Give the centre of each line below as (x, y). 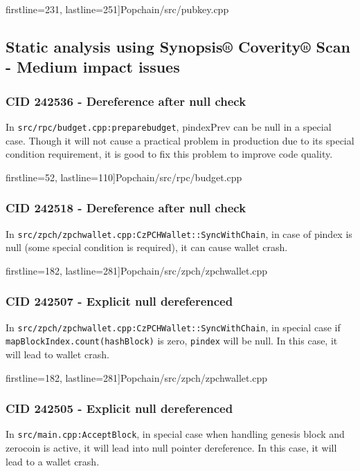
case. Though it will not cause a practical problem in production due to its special (180, 140)
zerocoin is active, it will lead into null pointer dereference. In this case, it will (171, 448)
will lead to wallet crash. (57, 354)
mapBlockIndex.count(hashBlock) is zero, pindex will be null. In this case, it (172, 341)
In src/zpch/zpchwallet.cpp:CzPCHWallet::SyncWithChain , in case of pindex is (179, 233)
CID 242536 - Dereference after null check (126, 101)
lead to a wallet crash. (53, 461)
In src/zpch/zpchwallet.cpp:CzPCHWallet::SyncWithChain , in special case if (173, 327)
